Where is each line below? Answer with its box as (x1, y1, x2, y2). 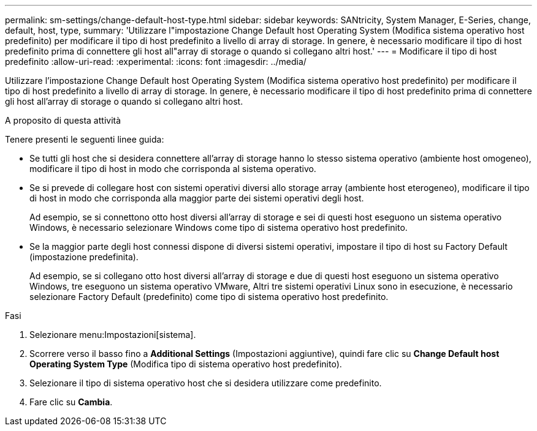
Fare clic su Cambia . (29, 397, 113, 407)
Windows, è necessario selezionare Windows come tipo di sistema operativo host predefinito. (29, 222, 408, 233)
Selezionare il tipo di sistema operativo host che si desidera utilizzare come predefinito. (29, 378, 382, 388)
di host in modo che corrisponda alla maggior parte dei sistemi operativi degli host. (29, 193, 364, 203)
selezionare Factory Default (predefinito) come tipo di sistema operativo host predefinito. (29, 291, 389, 302)
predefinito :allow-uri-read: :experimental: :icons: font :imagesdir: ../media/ (5, 56, 307, 67)
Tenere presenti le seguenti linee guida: (5, 134, 164, 144)
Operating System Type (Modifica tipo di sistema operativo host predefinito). (29, 359, 342, 369)
